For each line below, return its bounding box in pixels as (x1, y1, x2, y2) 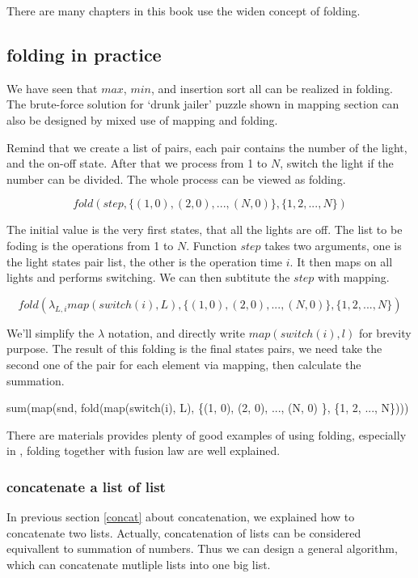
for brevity (358, 324, 412, 341)
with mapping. (317, 269, 390, 286)
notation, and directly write (108, 324, 245, 341)
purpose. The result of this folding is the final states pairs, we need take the (6, 340, 382, 357)
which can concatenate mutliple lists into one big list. (6, 555, 271, 572)
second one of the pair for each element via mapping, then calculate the (6, 355, 361, 372)
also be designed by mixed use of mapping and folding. (6, 111, 278, 128)
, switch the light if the (280, 155, 394, 172)
